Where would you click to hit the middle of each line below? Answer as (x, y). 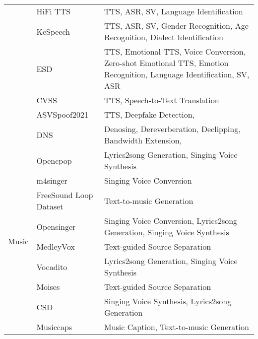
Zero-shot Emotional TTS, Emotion (166, 63)
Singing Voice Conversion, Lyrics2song (171, 221)
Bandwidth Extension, (143, 140)
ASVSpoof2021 (62, 114)
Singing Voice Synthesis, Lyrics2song (168, 301)
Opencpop (54, 160)
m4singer (52, 180)
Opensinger (56, 226)
